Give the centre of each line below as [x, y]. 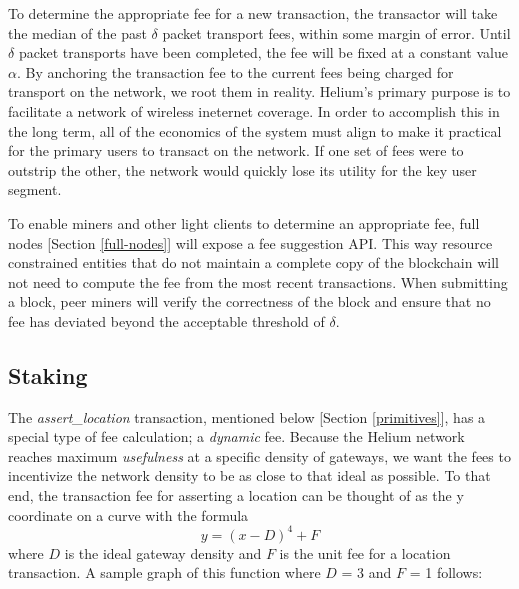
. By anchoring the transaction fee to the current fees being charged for [235, 71]
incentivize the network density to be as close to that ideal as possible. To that [249, 475]
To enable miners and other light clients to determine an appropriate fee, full [244, 222]
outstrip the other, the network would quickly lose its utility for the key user [242, 169]
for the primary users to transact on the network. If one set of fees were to [236, 150]
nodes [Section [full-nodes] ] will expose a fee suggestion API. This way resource [250, 242]
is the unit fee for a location [365, 552]
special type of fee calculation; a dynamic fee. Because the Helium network [236, 436]
